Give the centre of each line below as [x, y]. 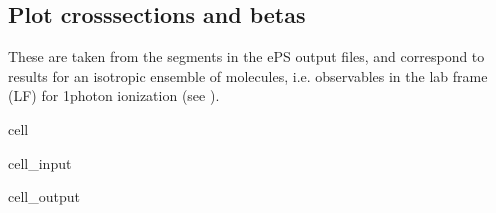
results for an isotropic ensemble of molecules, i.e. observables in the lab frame [248, 75]
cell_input [40, 162]
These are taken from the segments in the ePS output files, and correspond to [246, 56]
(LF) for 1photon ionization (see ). [114, 95]
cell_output [44, 196]
